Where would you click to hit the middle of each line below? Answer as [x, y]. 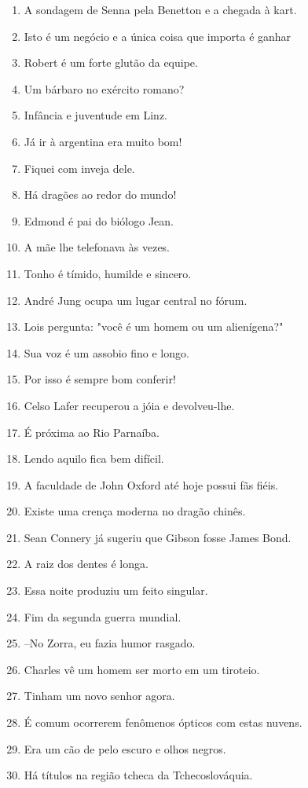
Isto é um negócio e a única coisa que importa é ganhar [158, 36]
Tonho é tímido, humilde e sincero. [108, 273]
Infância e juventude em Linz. [95, 115]
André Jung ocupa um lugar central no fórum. [136, 300]
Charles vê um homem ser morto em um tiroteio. [142, 669]
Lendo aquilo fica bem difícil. [94, 458]
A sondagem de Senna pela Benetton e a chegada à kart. [160, 9]
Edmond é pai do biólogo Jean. [99, 220]
